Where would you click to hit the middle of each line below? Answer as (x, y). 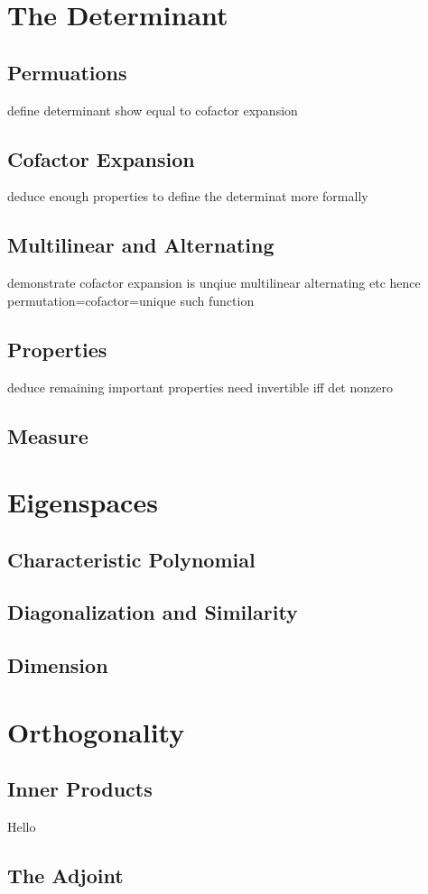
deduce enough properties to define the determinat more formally (188, 196)
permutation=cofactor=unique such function (131, 300)
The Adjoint (65, 876)
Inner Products (80, 789)
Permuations (67, 72)
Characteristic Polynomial (131, 559)
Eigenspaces (83, 502)
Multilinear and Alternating (141, 245)
